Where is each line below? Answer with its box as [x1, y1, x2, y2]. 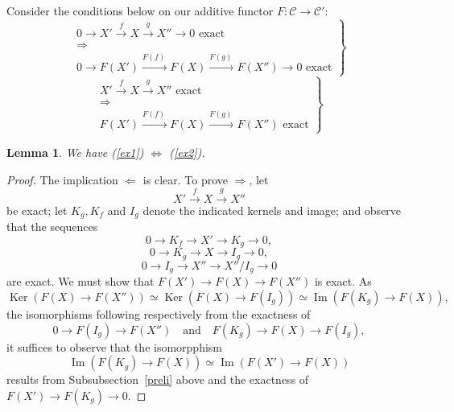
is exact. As [314, 273, 372, 290]
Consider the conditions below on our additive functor [6, 2, 274, 19]
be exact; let [6, 201, 68, 218]
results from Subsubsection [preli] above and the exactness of [6, 371, 309, 388]
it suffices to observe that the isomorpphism [6, 338, 222, 355]
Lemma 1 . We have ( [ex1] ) [6, 143, 144, 160]
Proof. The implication [6, 171, 118, 187]
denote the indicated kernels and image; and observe [142, 201, 402, 218]
